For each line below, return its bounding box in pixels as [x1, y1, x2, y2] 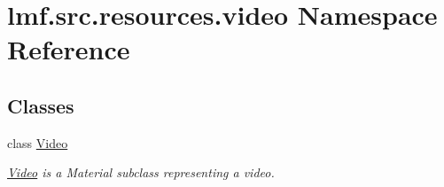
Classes [7, 91, 74, 119]
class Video [7, 133, 68, 152]
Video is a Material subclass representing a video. [7, 163, 275, 182]
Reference [7, 31, 130, 67]
